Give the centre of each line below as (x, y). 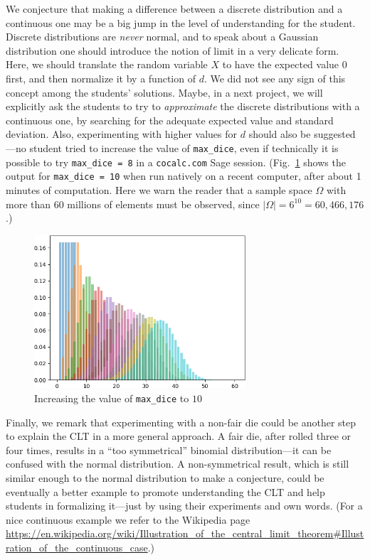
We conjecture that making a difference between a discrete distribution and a (174, 9)
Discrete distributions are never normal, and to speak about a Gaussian (162, 37)
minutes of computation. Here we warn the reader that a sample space (159, 189)
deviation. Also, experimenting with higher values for (122, 134)
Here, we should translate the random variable (107, 64)
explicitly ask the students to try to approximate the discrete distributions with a (183, 106)
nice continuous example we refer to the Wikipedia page (128, 519)
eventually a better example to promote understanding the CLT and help (165, 491)
